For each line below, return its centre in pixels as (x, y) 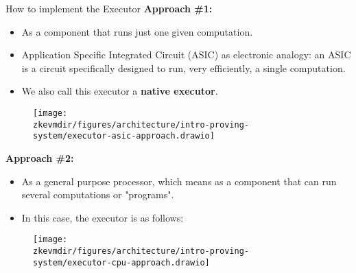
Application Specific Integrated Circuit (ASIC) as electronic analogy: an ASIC (186, 55)
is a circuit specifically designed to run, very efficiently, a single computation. (183, 68)
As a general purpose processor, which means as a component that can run (179, 181)
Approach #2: (40, 157)
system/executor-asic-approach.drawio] (124, 136)
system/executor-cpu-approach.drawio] (121, 262)
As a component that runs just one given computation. (137, 31)
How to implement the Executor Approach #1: (109, 8)
